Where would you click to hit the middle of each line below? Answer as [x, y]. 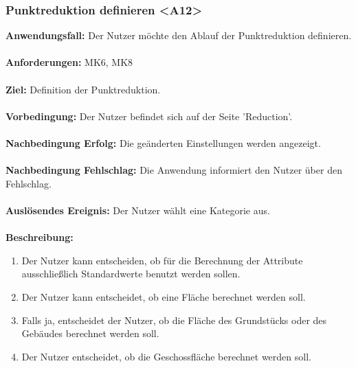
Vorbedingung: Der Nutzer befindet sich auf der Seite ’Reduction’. [149, 116]
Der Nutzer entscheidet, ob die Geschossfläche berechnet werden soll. [166, 356]
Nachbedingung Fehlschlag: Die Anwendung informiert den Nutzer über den [174, 170]
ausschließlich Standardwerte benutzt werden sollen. [131, 274]
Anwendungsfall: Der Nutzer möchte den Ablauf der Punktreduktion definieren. [179, 35]
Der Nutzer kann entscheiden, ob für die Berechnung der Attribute [162, 260]
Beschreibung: [40, 237]
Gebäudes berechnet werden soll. [90, 333]
